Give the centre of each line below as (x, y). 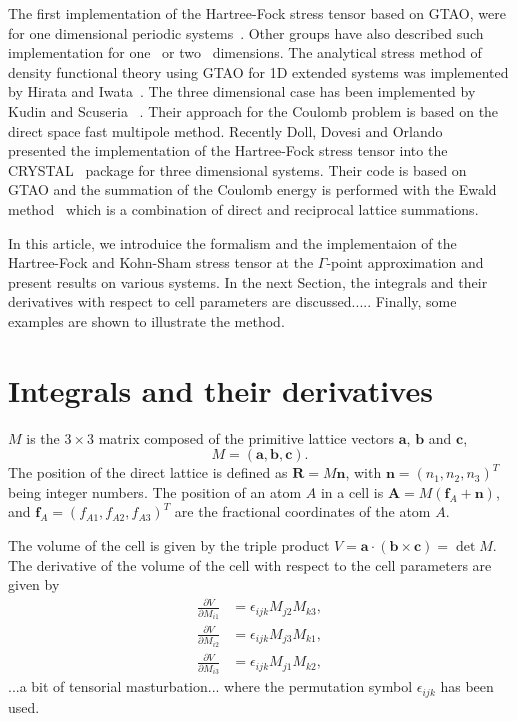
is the (43, 437)
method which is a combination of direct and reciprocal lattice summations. (243, 208)
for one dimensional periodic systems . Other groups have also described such (246, 32)
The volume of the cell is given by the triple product (169, 545)
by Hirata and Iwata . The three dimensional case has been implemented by (242, 91)
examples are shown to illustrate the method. (146, 320)
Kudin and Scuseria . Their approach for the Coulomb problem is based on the (253, 110)
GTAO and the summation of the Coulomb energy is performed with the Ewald (252, 189)
